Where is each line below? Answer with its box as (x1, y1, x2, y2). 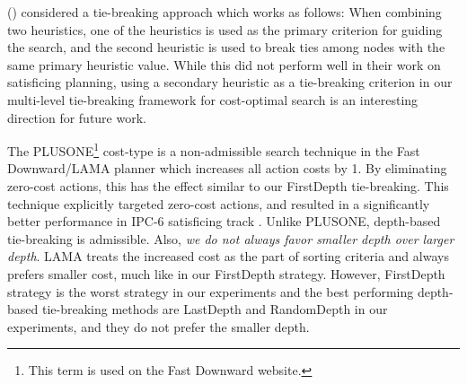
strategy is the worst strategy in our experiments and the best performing (7, 282, 414, 301)
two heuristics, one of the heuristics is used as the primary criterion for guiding (7, 20, 443, 39)
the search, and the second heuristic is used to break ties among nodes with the (7, 38, 445, 57)
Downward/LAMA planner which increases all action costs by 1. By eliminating (7, 159, 447, 178)
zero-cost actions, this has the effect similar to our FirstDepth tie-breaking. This (7, 177, 449, 195)
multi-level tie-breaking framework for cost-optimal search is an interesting (7, 90, 419, 109)
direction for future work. (7, 108, 146, 127)
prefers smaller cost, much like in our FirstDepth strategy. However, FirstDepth (7, 264, 445, 283)
